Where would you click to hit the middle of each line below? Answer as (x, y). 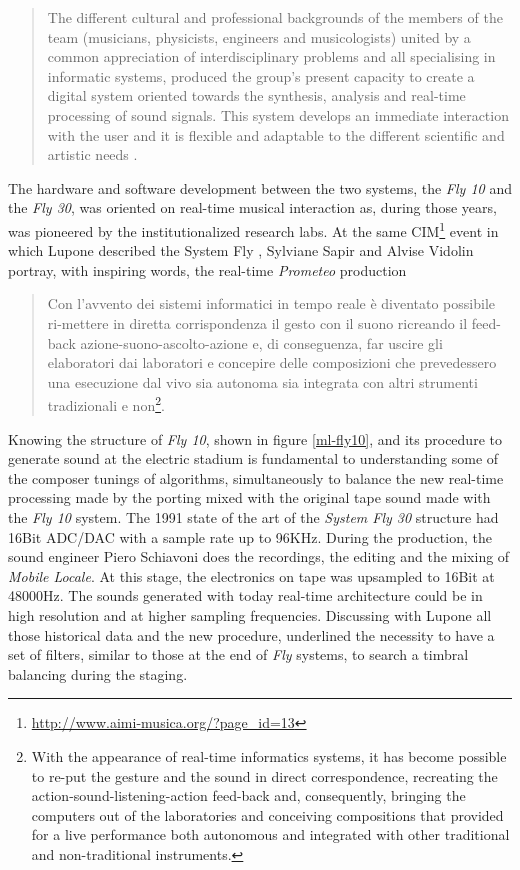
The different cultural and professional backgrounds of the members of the (275, 17)
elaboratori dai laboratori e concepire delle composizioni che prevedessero (272, 362)
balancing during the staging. (98, 673)
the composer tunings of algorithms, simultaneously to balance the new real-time (256, 477)
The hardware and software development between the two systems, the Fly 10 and (260, 187)
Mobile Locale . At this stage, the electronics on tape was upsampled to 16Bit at (251, 575)
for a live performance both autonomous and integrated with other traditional (270, 834)
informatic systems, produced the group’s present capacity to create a (261, 75)
